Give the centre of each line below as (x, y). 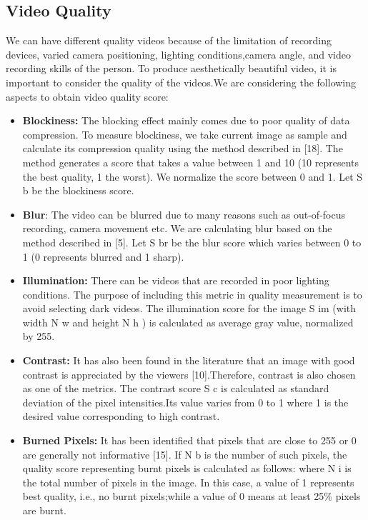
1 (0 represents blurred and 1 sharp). (103, 256)
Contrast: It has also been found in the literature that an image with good (189, 360)
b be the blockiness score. (78, 190)
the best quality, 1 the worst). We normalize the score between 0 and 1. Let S (193, 176)
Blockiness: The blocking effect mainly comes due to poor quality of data (186, 120)
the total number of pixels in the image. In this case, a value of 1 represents (188, 482)
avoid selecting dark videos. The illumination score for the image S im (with (189, 308)
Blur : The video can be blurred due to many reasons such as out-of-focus (184, 214)
